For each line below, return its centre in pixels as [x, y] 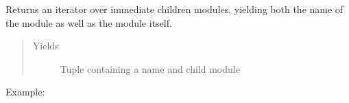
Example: [25, 92]
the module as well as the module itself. [89, 22]
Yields [46, 46]
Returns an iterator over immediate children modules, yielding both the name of [174, 9]
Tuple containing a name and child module [150, 68]
